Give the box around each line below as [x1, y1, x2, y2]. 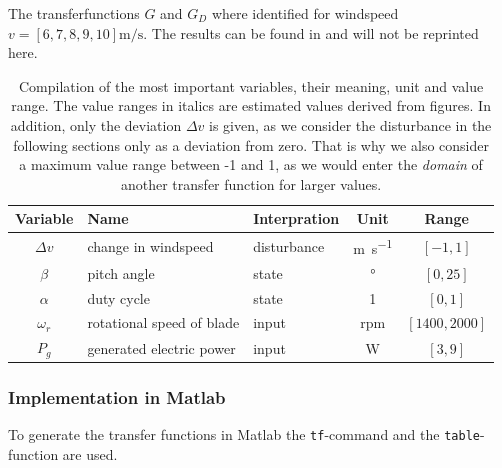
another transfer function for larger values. [120, 173, 382, 194]
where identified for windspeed [211, 3, 399, 23]
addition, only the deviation [10, 114, 182, 135]
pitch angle [87, 262, 155, 283]
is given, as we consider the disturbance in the [209, 114, 492, 135]
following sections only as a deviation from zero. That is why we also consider [13, 134, 489, 155]
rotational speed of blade [87, 312, 240, 333]
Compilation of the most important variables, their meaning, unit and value [18, 75, 484, 96]
